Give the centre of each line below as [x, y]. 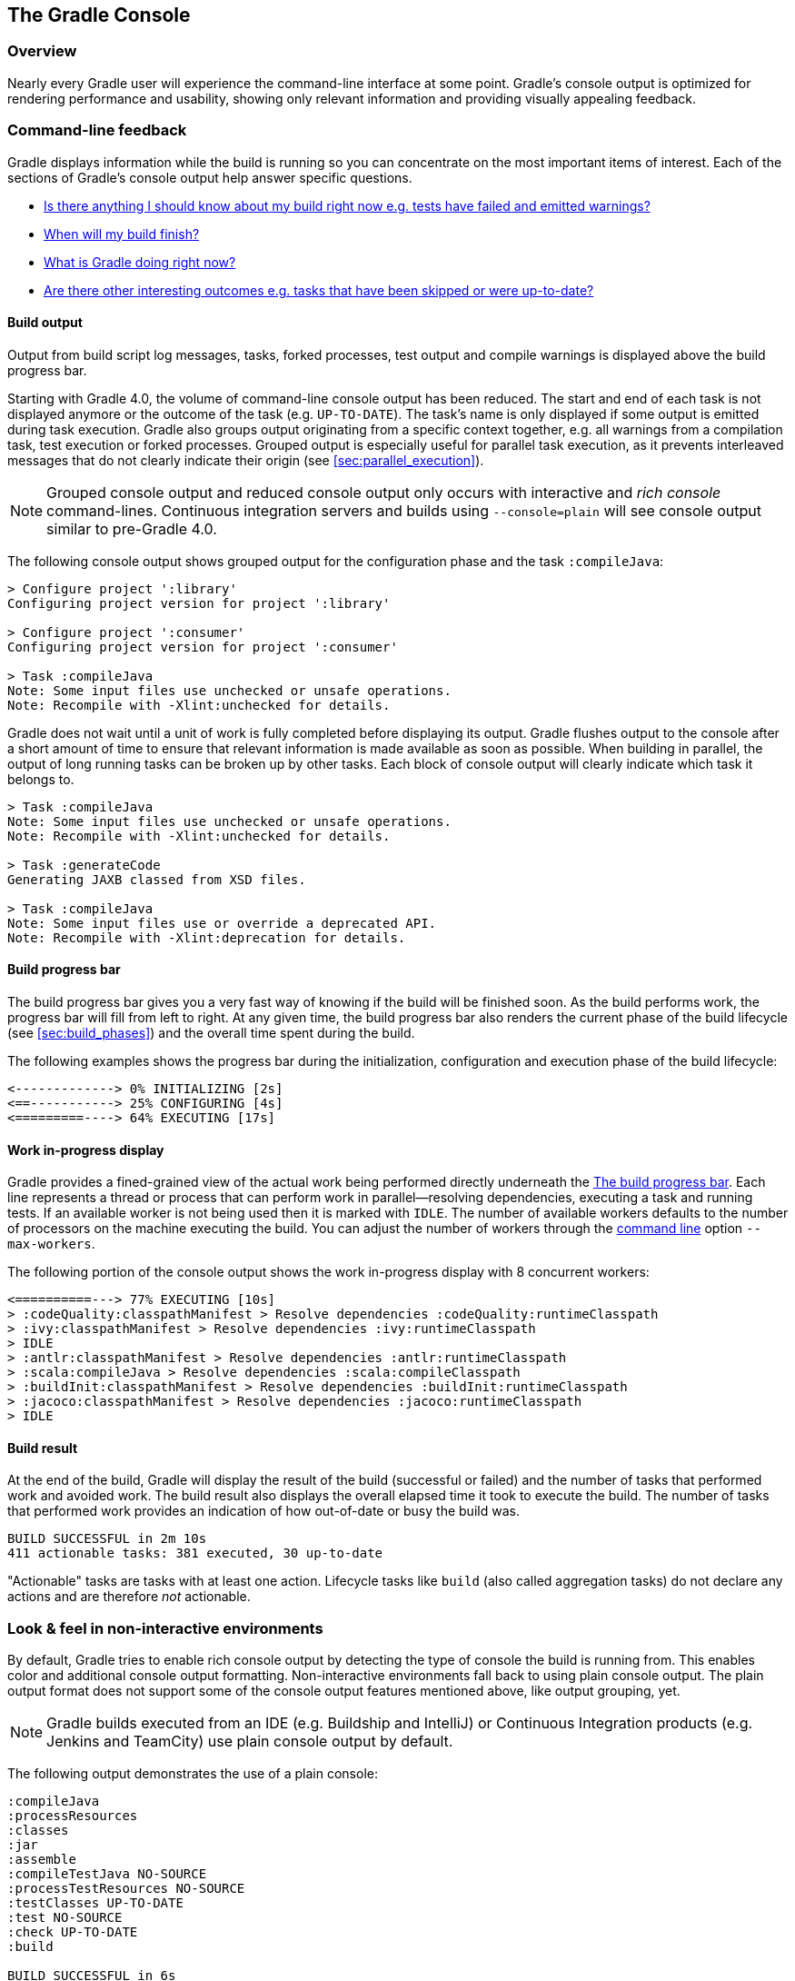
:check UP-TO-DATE [73, 1932]
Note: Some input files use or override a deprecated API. [222, 923]
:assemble [42, 1860]
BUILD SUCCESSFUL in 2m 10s [107, 1539]
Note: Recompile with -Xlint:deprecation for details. [207, 937]
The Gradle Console [99, 15]
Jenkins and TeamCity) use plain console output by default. [250, 1742]
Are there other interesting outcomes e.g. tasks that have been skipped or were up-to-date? [319, 290]
